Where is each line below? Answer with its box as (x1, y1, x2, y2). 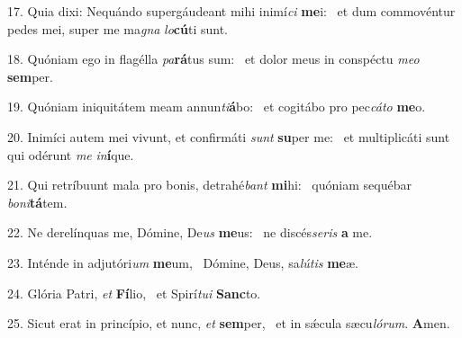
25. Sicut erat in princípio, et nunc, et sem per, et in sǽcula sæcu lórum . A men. (7, 314, 450, 333)
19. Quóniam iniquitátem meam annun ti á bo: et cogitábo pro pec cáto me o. (7, 97, 426, 116)
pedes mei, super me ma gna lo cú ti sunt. (7, 19, 228, 38)
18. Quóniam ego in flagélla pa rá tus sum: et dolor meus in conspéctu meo (7, 49, 420, 68)
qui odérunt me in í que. (7, 145, 134, 164)
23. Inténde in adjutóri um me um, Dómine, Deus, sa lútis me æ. (7, 253, 358, 271)
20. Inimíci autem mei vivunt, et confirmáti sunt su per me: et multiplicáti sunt (7, 127, 450, 146)
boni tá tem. (7, 192, 68, 211)
